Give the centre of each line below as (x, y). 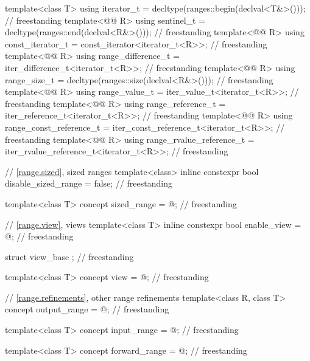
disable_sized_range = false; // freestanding (89, 183)
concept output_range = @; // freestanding (87, 309)
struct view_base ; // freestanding (69, 256)
